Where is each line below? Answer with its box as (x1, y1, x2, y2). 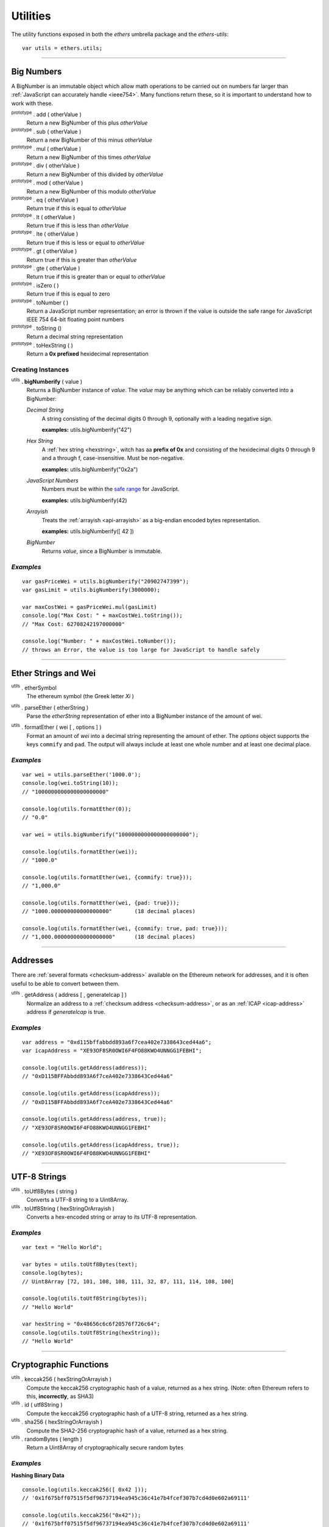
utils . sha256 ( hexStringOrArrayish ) (11, 1417, 103, 1426)
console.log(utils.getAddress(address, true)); (22, 1115, 167, 1123)
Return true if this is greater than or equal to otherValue (26, 273, 166, 280)
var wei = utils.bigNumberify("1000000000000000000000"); (22, 831, 199, 838)
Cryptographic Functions (11, 1360, 109, 1370)
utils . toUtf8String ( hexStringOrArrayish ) (11, 1203, 115, 1212)
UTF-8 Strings (11, 1172, 67, 1182)
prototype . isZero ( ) (11, 281, 59, 289)
